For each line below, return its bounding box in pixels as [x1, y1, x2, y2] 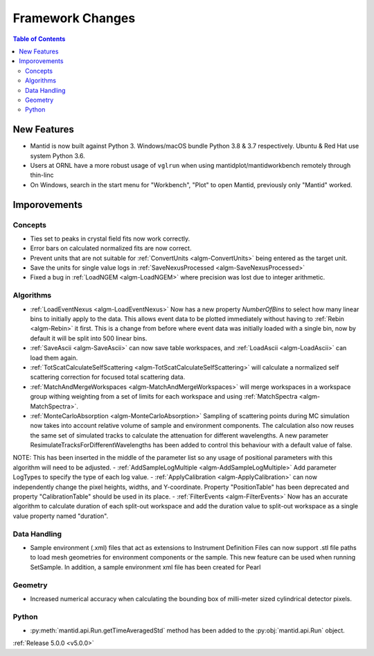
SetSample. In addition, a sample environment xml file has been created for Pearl [30, 562, 261, 571]
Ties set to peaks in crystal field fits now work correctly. [30, 234, 190, 243]
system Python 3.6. [30, 151, 86, 159]
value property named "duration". [12, 512, 109, 520]
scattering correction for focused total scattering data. [30, 373, 186, 381]
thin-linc [30, 171, 55, 180]
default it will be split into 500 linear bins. [30, 334, 148, 343]
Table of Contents [12, 35, 66, 43]
